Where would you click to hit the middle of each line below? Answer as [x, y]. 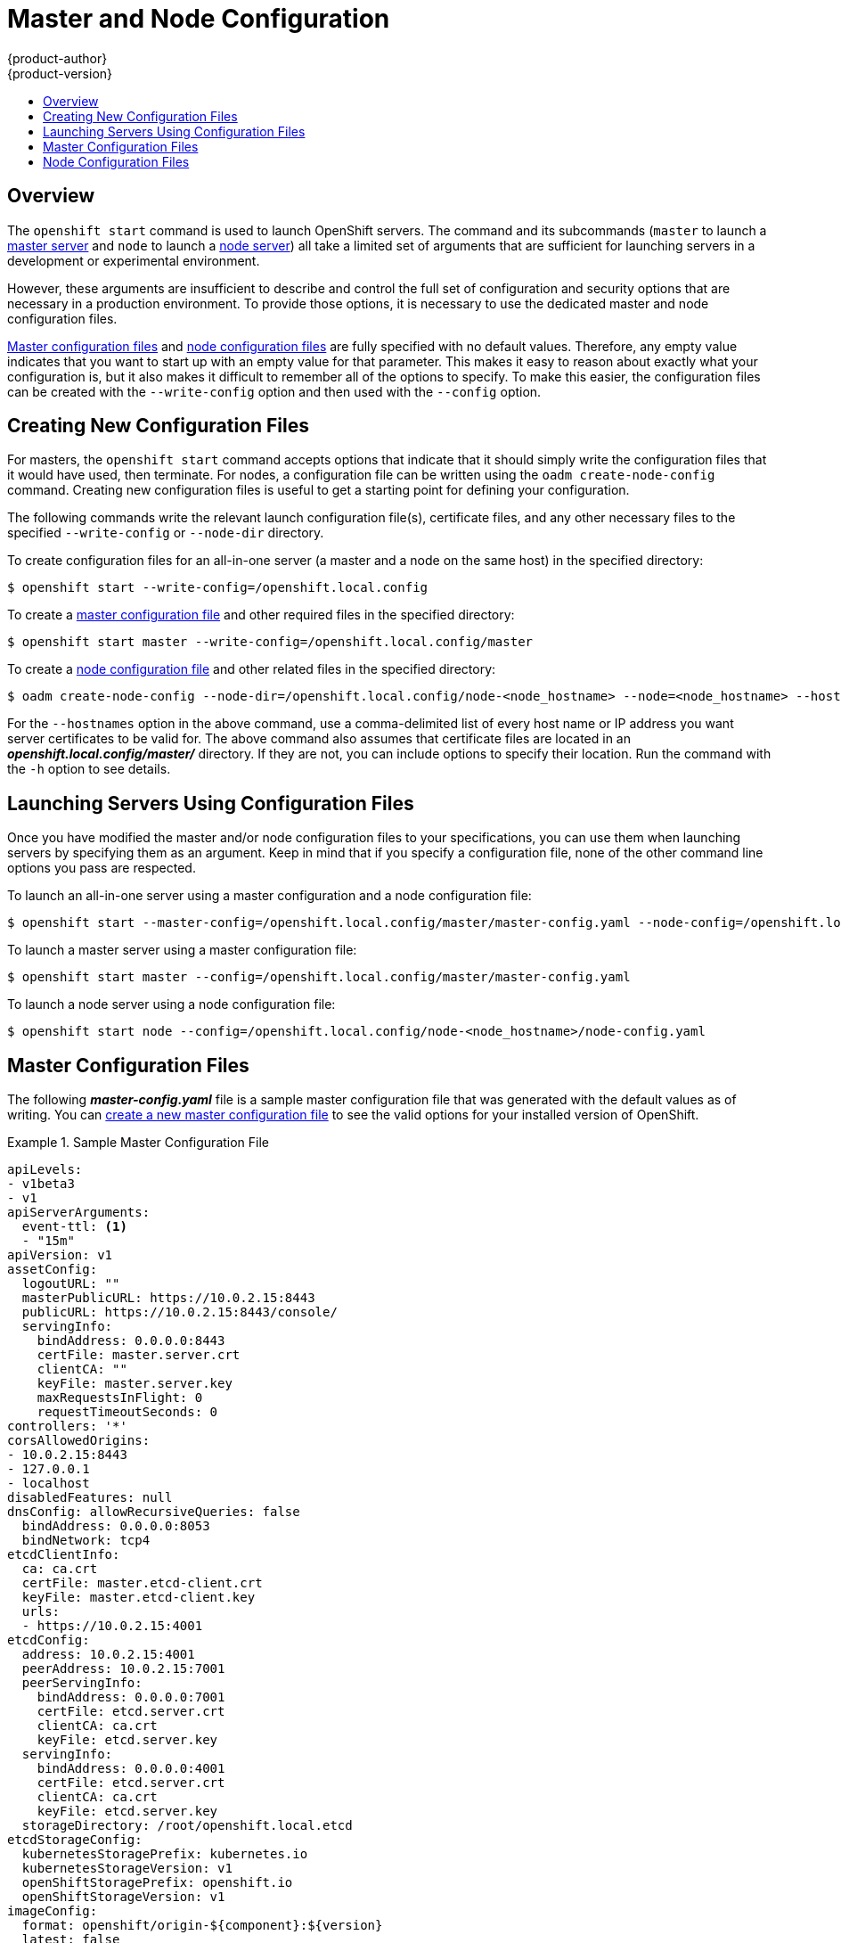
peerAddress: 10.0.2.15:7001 [123, 1669]
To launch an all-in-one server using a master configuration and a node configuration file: [269, 896]
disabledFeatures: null [90, 1498]
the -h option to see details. [89, 769]
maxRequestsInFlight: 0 [120, 1398]
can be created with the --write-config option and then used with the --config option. [274, 391]
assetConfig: [53, 1270]
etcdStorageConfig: [75, 1840]
